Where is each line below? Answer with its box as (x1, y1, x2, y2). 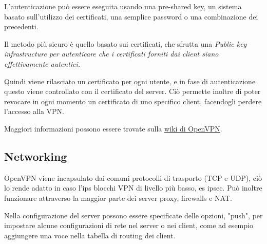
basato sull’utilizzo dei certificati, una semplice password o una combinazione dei (4, 11, 258, 22)
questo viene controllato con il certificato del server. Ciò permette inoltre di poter (4, 86, 261, 97)
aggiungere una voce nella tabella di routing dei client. (4, 230, 176, 240)
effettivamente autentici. (4, 58, 81, 69)
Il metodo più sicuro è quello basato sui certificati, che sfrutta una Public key (4, 38, 247, 49)
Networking (4, 148, 67, 164)
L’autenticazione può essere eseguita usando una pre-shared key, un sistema (4, 1, 242, 11)
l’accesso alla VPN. (4, 106, 64, 117)
